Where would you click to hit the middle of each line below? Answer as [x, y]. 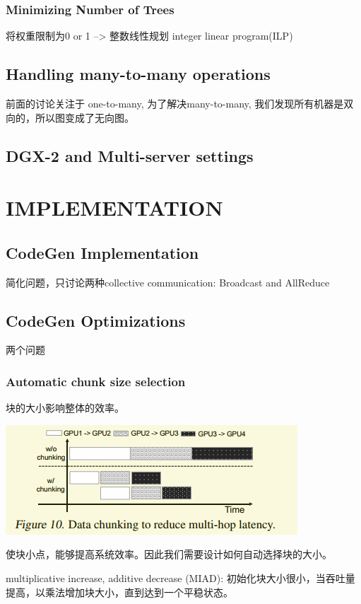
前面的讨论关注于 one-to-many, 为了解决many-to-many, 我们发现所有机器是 [175, 104]
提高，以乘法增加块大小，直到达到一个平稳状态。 [119, 592]
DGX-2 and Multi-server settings [130, 155]
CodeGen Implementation [102, 252]
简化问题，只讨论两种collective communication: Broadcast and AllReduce [168, 282]
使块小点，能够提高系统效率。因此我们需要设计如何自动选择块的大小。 [169, 554]
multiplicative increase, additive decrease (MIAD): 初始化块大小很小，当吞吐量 [180, 577]
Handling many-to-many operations [138, 74]
